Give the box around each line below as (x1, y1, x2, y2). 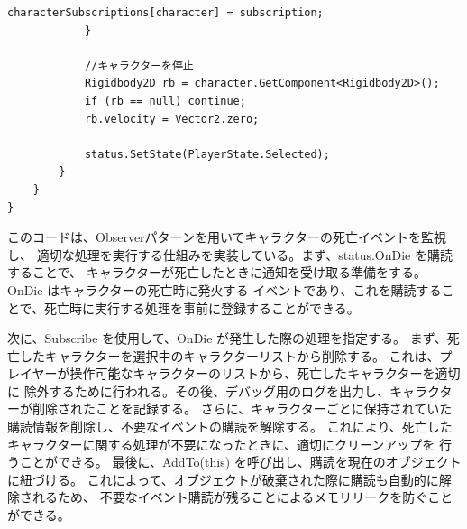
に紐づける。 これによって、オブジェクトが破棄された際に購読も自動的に (7, 469, 439, 488)
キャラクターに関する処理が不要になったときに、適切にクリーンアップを (7, 434, 435, 453)
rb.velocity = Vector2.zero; (84, 112, 260, 125)
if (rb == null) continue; (84, 94, 246, 107)
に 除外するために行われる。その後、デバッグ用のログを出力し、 (7, 381, 389, 400)
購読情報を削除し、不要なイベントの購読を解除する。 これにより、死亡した (7, 417, 453, 436)
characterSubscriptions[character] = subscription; (7, 6, 324, 19)
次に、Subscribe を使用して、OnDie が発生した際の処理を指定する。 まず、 (7, 329, 447, 348)
